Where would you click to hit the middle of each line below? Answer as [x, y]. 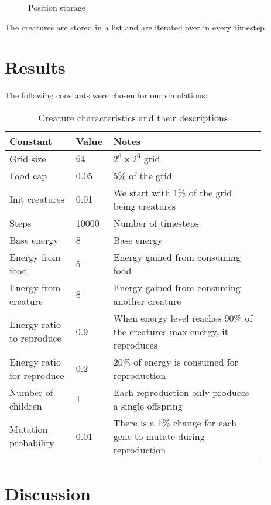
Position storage [57, 7]
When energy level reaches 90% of [183, 318]
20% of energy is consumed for [176, 361]
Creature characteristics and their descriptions [133, 117]
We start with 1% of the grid [173, 192]
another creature [147, 301]
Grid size [28, 158]
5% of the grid [143, 175]
